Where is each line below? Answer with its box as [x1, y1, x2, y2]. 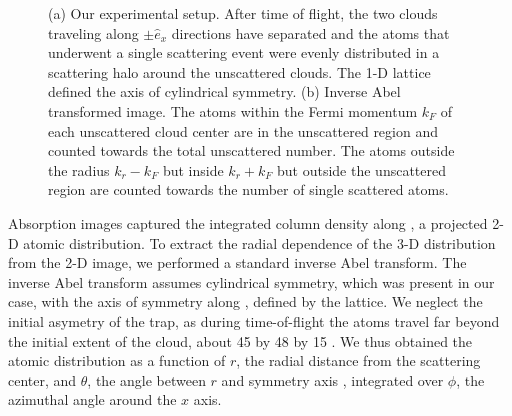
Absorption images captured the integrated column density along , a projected [8, 212, 488, 233]
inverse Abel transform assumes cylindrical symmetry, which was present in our [8, 271, 495, 292]
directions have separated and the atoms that [171, 22, 450, 43]
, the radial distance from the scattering [236, 350, 481, 371]
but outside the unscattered [277, 159, 447, 180]
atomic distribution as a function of [8, 350, 226, 371]
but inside [162, 159, 224, 180]
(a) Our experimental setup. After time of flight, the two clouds [48, 3, 438, 23]
